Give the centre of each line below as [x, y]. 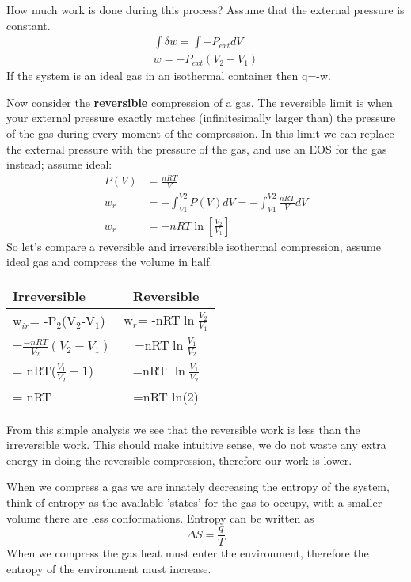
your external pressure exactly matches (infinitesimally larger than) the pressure [201, 118]
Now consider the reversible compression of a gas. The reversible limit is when [200, 102]
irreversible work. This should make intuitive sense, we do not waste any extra [196, 445]
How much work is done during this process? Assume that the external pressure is [205, 10]
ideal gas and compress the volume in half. [110, 262]
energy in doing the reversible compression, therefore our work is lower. [179, 460]
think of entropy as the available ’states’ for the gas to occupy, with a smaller [194, 502]
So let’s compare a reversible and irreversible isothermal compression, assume [194, 246]
